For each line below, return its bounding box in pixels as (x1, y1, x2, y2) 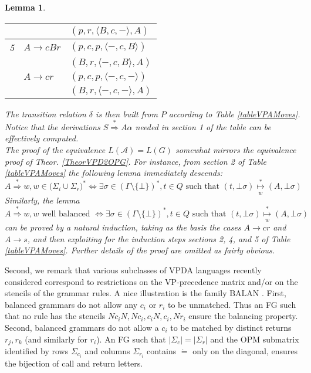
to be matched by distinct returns (170, 321, 292, 333)
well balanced (42, 209, 90, 218)
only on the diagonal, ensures (192, 344, 298, 357)
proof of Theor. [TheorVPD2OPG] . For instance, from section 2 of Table (5, 155, 266, 167)
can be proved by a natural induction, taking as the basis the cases (5, 221, 241, 233)
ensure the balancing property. (188, 310, 298, 322)
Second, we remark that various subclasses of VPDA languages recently (5, 263, 262, 276)
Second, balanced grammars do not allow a (5, 321, 159, 333)
